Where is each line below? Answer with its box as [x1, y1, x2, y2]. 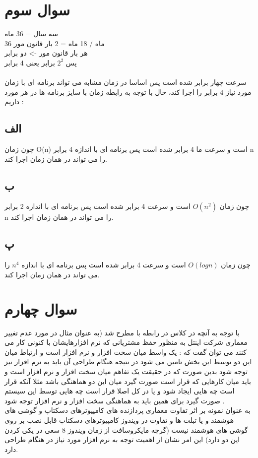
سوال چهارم [4, 298, 77, 319]
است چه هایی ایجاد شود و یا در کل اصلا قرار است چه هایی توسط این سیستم [4, 386, 235, 396]
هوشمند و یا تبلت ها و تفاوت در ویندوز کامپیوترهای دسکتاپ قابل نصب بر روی [4, 414, 234, 425]
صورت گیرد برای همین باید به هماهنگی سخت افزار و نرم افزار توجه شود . [4, 395, 225, 405]
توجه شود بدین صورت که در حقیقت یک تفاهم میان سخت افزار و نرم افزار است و [4, 366, 248, 376]
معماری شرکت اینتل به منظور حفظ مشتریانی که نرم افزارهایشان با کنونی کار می [4, 337, 248, 347]
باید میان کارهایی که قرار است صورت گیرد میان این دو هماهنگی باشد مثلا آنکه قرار [4, 376, 251, 386]
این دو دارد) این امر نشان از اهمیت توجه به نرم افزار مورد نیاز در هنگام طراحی [4, 434, 240, 445]
